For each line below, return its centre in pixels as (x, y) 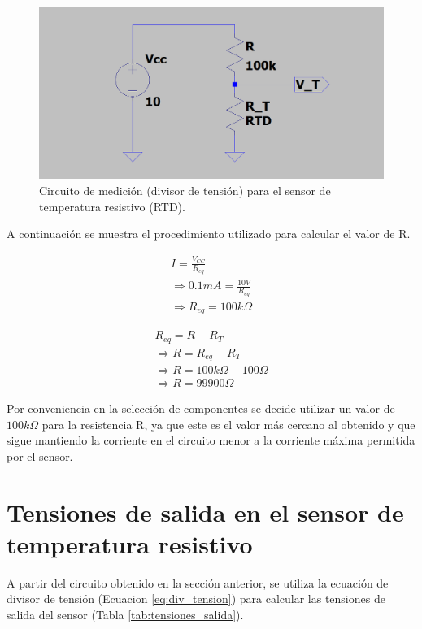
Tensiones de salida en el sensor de (205, 512)
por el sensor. (40, 455)
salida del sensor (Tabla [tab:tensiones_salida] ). (125, 614)
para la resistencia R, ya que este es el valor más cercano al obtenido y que (228, 424)
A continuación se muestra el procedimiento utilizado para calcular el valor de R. (209, 234)
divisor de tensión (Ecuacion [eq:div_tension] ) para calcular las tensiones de (196, 599)
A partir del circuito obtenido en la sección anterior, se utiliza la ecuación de (198, 582)
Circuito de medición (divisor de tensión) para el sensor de (185, 190)
